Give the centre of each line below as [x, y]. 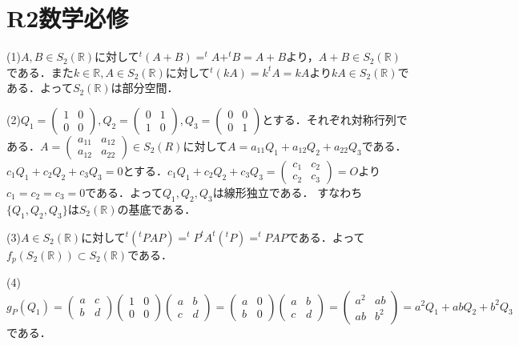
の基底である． [157, 209]
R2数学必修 [68, 18]
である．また [40, 72]
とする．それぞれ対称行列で [335, 119]
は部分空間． [145, 88]
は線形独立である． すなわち [288, 192]
